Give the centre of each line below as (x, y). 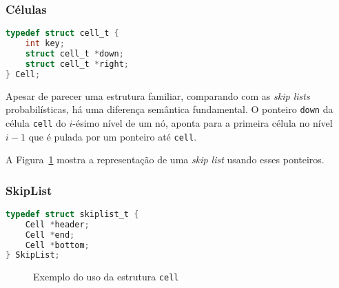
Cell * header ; (57, 224)
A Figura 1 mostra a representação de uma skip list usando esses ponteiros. (165, 160)
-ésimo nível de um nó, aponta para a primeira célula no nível (203, 122)
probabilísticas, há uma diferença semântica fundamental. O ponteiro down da (169, 109)
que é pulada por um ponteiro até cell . (113, 136)
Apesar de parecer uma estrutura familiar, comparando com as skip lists (158, 95)
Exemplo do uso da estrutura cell (106, 277)
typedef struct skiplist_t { (72, 214)
